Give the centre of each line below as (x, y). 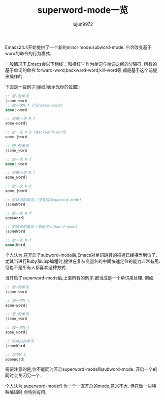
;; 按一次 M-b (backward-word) (36, 132)
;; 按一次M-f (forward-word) (34, 105)
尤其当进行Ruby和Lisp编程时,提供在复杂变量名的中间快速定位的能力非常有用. (82, 261)
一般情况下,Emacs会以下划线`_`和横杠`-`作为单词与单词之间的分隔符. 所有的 (81, 64)
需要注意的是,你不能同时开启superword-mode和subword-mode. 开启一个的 (81, 369)
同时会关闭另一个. (23, 375)
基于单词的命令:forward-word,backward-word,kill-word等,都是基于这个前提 (81, 70)
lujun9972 (83, 24)
